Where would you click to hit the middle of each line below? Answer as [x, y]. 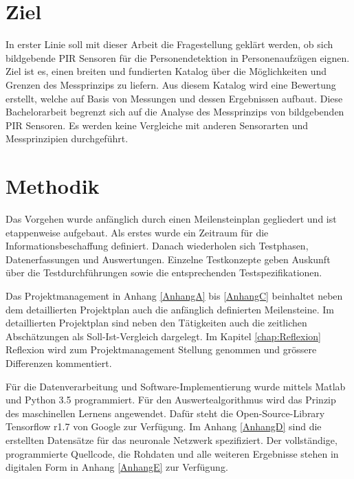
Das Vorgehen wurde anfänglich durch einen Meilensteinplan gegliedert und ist [171, 219]
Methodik [53, 186]
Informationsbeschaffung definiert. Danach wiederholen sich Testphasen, [157, 246]
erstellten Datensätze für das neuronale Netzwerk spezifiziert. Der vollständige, [172, 439]
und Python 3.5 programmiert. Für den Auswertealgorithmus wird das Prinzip [171, 400]
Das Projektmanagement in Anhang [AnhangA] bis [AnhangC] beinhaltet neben [174, 295]
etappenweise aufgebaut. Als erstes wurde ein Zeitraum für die [137, 232]
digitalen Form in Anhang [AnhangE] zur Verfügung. [117, 467]
